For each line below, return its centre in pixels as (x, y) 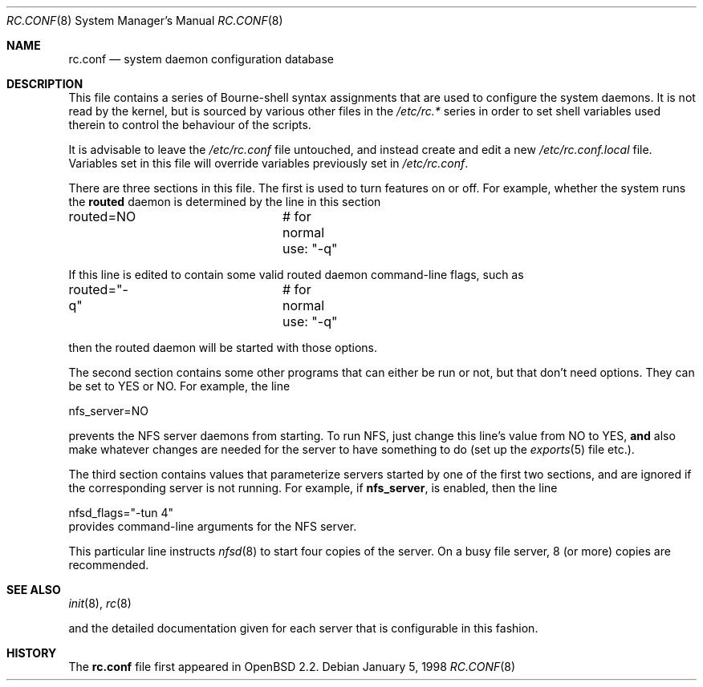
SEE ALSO (34, 590)
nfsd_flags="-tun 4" (121, 513)
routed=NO (102, 216)
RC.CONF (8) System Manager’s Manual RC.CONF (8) (145, 20)
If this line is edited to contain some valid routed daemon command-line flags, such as (296, 275)
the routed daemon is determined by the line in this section (225, 202)
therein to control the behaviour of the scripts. (190, 125)
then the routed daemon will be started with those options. (223, 348)
